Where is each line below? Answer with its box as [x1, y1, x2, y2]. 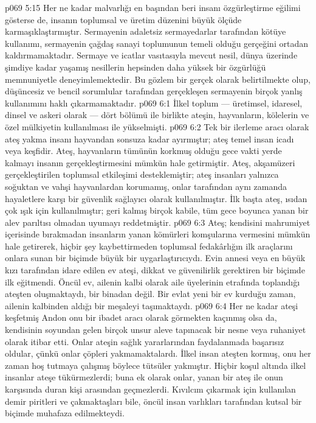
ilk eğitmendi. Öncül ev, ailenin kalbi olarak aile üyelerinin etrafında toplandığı [5, 275, 300, 288]
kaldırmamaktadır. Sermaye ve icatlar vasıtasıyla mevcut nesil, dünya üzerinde [5, 49, 298, 61]
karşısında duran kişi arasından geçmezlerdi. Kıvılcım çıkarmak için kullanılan [5, 383, 296, 395]
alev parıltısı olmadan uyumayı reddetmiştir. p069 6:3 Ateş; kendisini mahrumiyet [5, 215, 311, 228]
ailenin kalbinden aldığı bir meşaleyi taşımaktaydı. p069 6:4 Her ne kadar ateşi [5, 299, 298, 312]
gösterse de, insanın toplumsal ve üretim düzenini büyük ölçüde [5, 13, 242, 26]
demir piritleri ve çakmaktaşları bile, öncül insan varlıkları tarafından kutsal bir [5, 394, 302, 407]
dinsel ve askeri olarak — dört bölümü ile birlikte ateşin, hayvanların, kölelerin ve [5, 108, 309, 121]
